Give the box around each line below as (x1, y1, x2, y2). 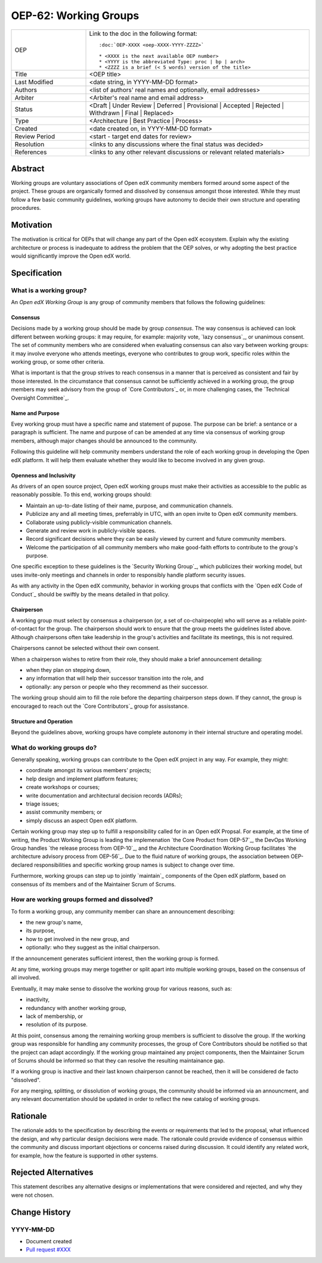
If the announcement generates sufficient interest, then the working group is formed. (11, 955, 219, 962)
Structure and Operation (11, 717, 73, 725)
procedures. (11, 205, 41, 212)
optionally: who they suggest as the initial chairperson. (26, 944, 160, 951)
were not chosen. (11, 1191, 54, 1199)
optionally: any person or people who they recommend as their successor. (26, 683, 209, 690)
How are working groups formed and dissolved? (11, 895, 153, 903)
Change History (11, 1207, 71, 1217)
